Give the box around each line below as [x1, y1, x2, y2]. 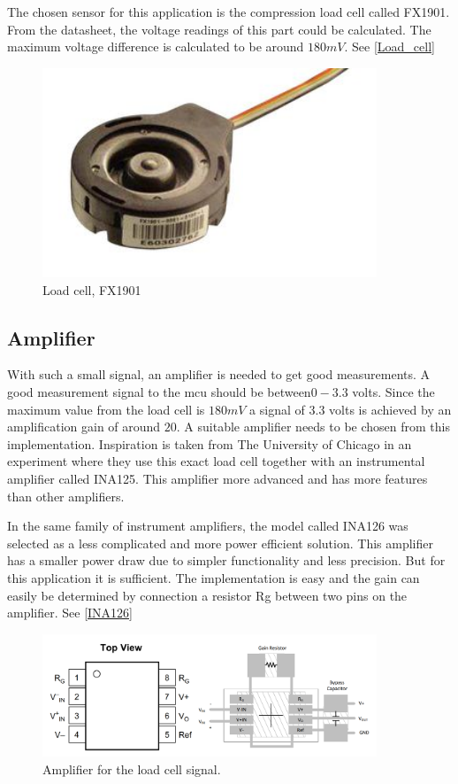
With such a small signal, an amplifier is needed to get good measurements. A [7, 365, 431, 384]
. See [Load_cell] [344, 37, 435, 56]
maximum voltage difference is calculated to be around [7, 37, 304, 56]
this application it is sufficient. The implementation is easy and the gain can [7, 568, 420, 586]
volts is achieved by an [329, 400, 452, 418]
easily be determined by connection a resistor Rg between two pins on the [7, 586, 408, 604]
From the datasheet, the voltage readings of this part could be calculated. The [7, 19, 431, 38]
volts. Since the [352, 382, 435, 400]
